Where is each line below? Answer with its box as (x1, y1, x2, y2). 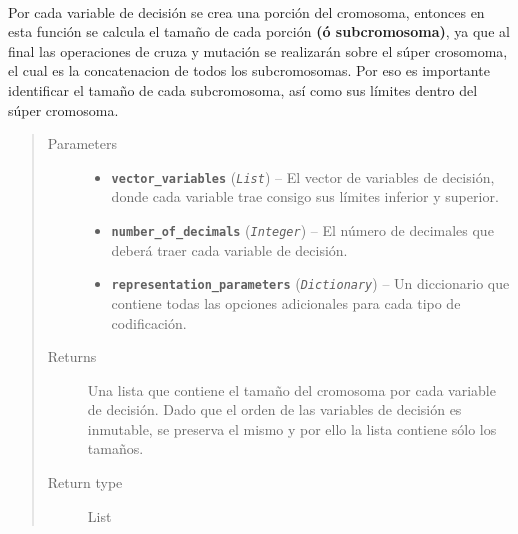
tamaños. (87, 438, 144, 459)
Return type (47, 472, 123, 493)
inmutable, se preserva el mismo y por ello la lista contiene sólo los (87, 418, 497, 439)
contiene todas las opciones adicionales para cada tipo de (111, 292, 461, 313)
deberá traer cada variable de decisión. (111, 239, 348, 260)
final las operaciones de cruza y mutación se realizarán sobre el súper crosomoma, (8, 40, 508, 61)
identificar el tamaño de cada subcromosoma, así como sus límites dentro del (8, 79, 478, 100)
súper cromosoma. (8, 99, 119, 120)
